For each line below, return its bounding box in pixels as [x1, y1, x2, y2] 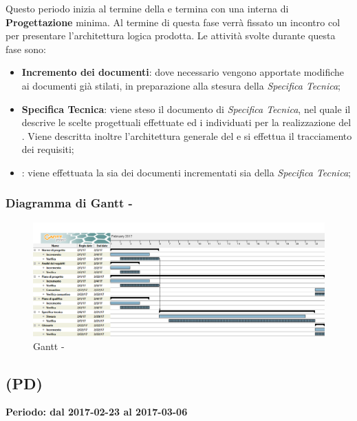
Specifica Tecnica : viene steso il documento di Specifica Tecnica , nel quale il [21, 101, 351, 116]
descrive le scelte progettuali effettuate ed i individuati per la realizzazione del [21, 115, 351, 130]
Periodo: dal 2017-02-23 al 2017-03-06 [6, 404, 188, 419]
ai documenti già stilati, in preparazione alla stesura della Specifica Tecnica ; [21, 78, 340, 92]
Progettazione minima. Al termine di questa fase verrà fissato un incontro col [6, 14, 340, 29]
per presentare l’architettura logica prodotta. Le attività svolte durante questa [6, 28, 336, 43]
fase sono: [6, 41, 46, 56]
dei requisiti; [21, 142, 74, 156]
